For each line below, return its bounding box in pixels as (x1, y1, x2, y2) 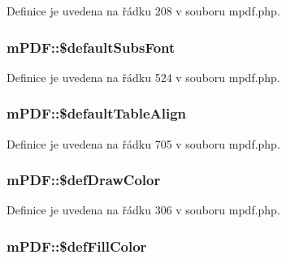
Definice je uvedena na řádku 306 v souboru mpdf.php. (6, 201, 280, 218)
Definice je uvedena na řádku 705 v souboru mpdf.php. (6, 135, 280, 152)
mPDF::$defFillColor (6, 235, 147, 256)
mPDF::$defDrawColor (6, 170, 161, 190)
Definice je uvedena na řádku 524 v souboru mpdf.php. (6, 68, 280, 85)
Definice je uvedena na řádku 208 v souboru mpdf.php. (6, 2, 280, 19)
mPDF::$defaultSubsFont (6, 37, 175, 57)
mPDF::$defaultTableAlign (6, 103, 187, 123)
